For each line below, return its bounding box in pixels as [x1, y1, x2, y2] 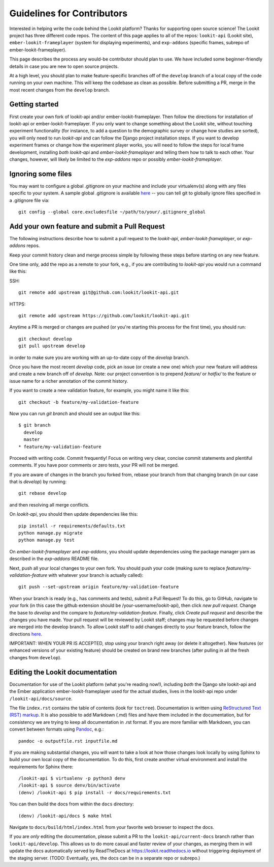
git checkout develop [18, 336, 72, 342]
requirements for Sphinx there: [9, 764, 74, 770]
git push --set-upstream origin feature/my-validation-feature [18, 584, 179, 590]
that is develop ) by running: [9, 479, 67, 485]
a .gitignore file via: [9, 197, 50, 203]
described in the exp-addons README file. [9, 555, 99, 562]
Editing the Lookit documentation [9, 667, 117, 677]
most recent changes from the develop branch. [9, 87, 110, 93]
